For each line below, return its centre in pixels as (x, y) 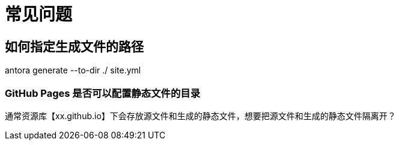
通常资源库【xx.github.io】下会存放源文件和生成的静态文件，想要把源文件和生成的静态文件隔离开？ (200, 116)
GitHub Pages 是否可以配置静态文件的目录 (103, 93)
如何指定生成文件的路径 (74, 46)
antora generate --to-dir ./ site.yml (73, 70)
